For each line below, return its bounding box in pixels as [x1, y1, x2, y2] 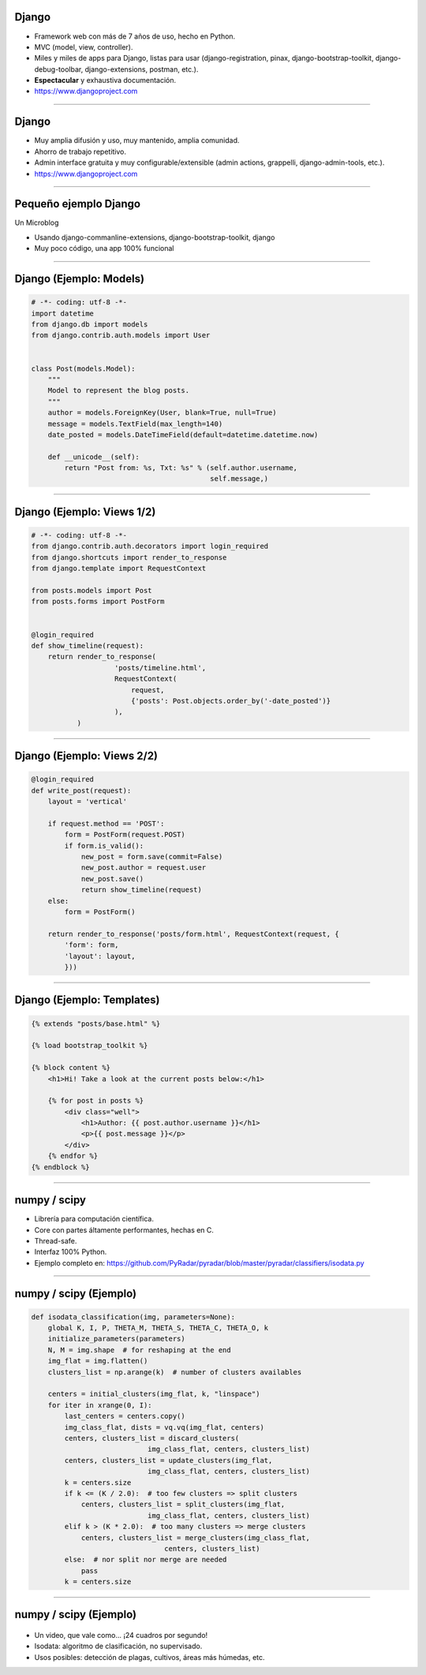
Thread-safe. [34, 1236, 77, 1245]
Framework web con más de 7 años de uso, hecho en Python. [34, 32, 236, 41]
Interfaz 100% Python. [34, 1247, 107, 1257]
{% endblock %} [31, 1162, 90, 1171]
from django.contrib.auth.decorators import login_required [31, 542, 269, 551]
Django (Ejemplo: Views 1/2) [14, 505, 156, 518]
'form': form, [64, 941, 119, 949]
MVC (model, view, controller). [34, 42, 133, 51]
